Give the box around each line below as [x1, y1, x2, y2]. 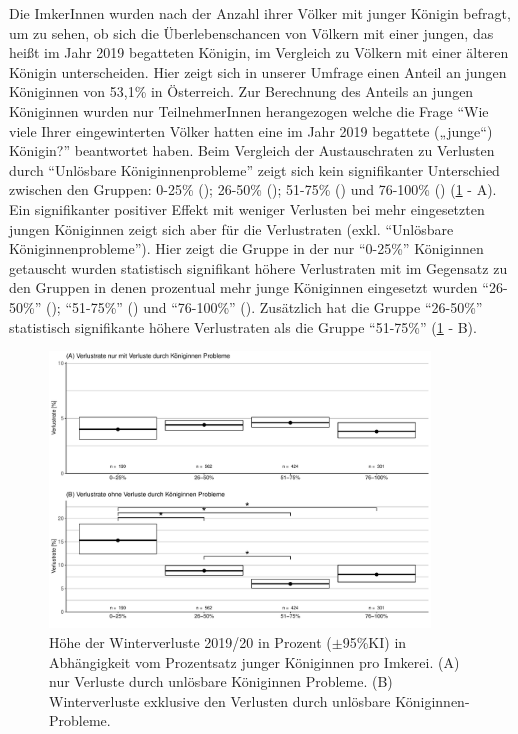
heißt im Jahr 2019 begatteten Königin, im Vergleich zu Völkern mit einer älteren [9, 42, 509, 63]
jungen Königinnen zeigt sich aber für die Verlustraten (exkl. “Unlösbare [9, 218, 454, 239]
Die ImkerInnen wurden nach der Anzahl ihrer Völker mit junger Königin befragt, [9, 3, 511, 23]
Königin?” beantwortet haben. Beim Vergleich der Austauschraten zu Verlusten [9, 140, 495, 161]
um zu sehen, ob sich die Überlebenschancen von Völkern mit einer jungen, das [9, 22, 494, 43]
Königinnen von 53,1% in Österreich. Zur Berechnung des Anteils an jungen [9, 81, 474, 102]
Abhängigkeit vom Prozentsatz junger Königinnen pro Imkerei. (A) [49, 651, 460, 672]
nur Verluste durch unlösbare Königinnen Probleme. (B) [49, 671, 393, 692]
